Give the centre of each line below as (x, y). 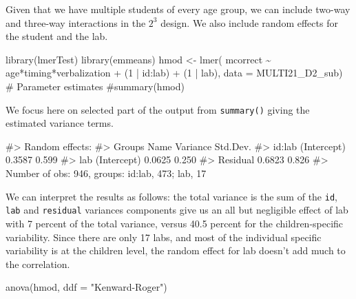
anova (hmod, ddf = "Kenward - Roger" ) (86, 287)
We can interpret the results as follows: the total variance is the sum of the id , (171, 196)
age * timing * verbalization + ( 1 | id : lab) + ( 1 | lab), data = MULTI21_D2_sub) (174, 73)
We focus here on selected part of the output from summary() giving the (158, 109)
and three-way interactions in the (76, 22)
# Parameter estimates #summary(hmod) (95, 86)
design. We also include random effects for (249, 22)
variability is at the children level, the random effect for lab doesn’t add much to (176, 250)
